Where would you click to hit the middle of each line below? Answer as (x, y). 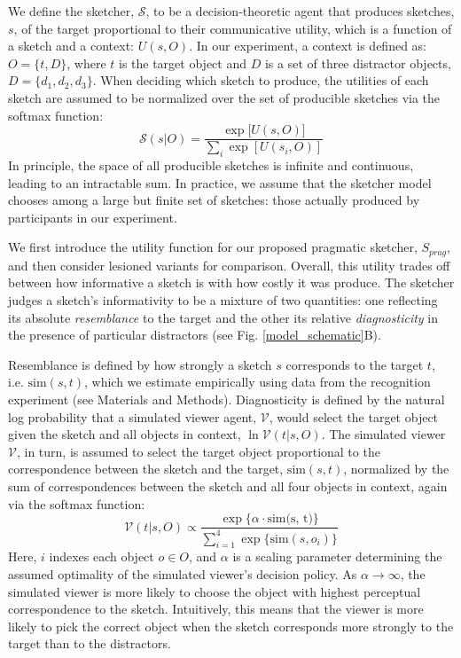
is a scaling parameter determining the (337, 556)
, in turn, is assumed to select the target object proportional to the (198, 451)
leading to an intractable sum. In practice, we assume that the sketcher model (220, 182)
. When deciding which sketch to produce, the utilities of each (261, 80)
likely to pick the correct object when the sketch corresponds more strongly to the (231, 626)
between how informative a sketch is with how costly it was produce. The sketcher (231, 282)
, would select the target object (354, 416)
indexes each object (102, 556)
